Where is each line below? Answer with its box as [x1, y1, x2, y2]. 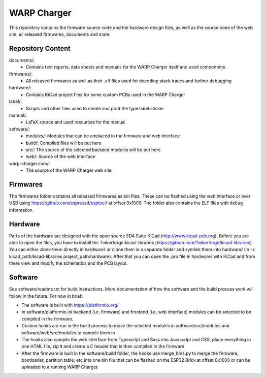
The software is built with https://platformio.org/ [21, 302, 119, 308]
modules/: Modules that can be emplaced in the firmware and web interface [26, 133, 180, 139]
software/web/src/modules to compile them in [21, 330, 115, 336]
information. [9, 207, 34, 213]
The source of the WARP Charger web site [26, 167, 112, 173]
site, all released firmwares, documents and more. [9, 31, 111, 37]
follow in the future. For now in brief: [9, 293, 83, 299]
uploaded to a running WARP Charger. [21, 364, 99, 370]
